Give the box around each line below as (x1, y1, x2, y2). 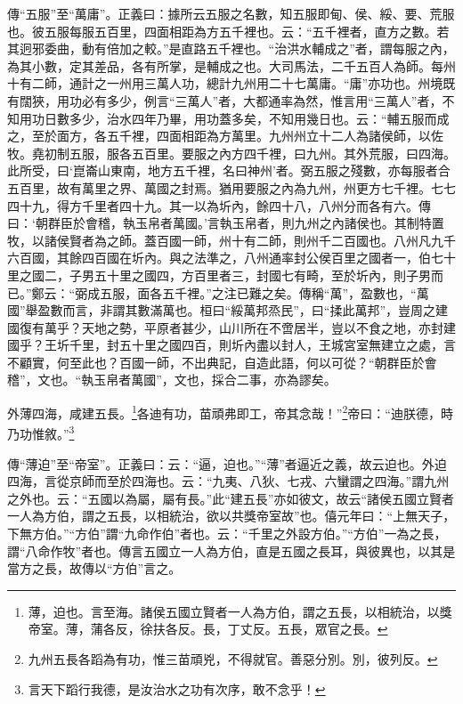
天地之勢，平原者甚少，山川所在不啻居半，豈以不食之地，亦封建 (81, 318, 456, 336)
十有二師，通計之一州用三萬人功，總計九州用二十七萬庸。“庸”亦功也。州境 (7, 74, 443, 93)
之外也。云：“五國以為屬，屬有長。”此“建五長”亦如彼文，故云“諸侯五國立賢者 (7, 489, 455, 507)
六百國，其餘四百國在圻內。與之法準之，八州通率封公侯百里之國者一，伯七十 (7, 248, 456, 267)
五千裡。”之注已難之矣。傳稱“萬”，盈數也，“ (162, 283, 417, 302)
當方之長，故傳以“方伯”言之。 (7, 559, 182, 578)
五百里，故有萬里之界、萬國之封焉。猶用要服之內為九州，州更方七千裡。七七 (7, 178, 456, 197)
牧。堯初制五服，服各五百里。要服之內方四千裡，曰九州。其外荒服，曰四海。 (7, 143, 456, 162)
